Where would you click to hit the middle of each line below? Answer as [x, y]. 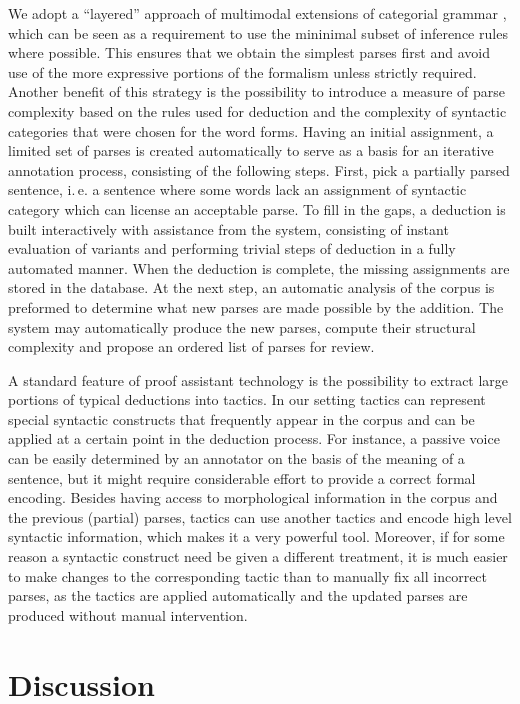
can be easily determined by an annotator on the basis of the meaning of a [236, 458]
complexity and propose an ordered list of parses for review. [191, 346]
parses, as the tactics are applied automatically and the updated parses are [238, 595]
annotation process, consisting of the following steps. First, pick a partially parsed [259, 169]
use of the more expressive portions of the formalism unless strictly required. [242, 71]
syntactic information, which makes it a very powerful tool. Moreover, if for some [256, 536]
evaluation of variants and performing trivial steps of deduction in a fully [232, 248]
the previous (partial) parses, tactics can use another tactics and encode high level [260, 516]
